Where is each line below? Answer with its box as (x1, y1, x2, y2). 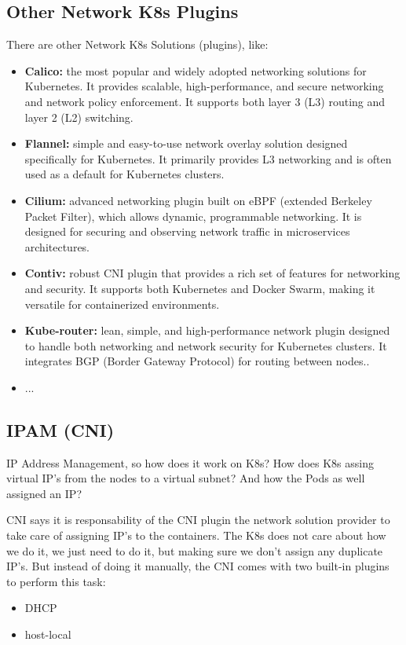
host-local (24, 626, 71, 643)
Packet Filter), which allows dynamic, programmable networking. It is (24, 207, 362, 224)
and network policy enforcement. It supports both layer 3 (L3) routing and (24, 93, 386, 109)
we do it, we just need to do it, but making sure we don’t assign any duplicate (6, 542, 383, 559)
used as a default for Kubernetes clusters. (24, 166, 225, 182)
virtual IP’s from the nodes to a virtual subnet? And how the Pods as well (6, 470, 365, 486)
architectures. (24, 238, 90, 255)
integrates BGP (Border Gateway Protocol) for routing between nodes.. (24, 353, 370, 369)
